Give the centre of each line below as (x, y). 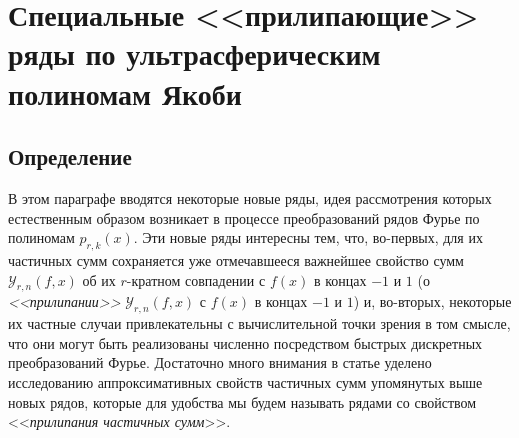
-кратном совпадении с (196, 279)
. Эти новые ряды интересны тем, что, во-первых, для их (308, 237)
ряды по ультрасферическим (194, 53)
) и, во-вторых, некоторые (432, 301)
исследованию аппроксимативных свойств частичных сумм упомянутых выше (245, 381)
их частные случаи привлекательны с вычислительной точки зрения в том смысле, (259, 323)
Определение (70, 156)
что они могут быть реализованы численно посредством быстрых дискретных (245, 342)
